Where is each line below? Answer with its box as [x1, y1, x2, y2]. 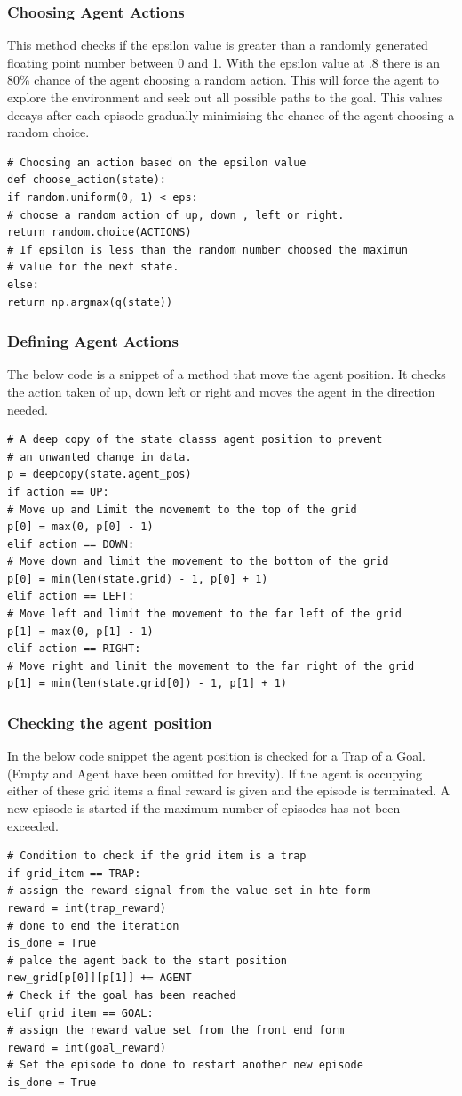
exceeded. [7, 816, 59, 834]
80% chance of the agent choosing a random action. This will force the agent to [7, 70, 439, 89]
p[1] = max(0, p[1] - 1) [7, 625, 154, 638]
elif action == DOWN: [7, 537, 135, 551]
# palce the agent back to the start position [7, 954, 287, 967]
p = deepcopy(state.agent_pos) [7, 468, 192, 481]
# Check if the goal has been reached [7, 988, 236, 1002]
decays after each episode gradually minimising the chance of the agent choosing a [7, 105, 455, 124]
